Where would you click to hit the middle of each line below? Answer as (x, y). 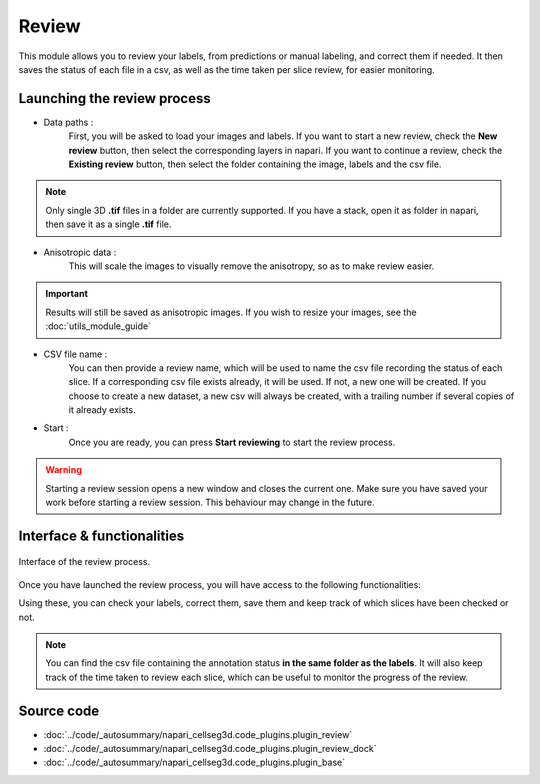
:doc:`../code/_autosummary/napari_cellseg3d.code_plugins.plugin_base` (194, 762)
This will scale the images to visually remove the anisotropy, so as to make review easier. (251, 266)
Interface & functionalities (101, 535)
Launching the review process (114, 98)
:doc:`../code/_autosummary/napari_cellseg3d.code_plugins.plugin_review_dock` (210, 749)
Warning (63, 470)
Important (67, 294)
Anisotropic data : (80, 252)
